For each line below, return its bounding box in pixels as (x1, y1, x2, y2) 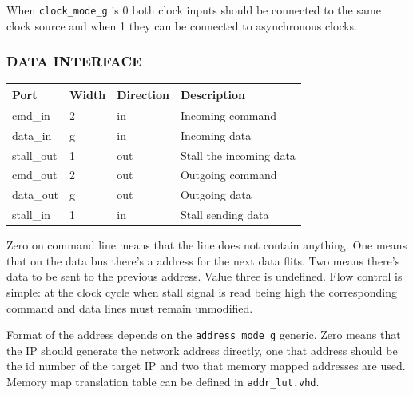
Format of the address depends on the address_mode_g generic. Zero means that (6, 326, 401, 343)
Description (180, 86, 245, 102)
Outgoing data (180, 186, 252, 203)
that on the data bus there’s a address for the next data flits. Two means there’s (6, 252, 400, 269)
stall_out (12, 146, 58, 163)
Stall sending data (180, 206, 269, 223)
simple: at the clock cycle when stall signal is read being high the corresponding (6, 283, 397, 300)
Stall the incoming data (180, 146, 296, 163)
